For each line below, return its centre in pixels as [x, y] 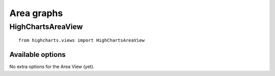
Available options [38, 55]
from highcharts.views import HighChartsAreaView [82, 41]
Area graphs [36, 13]
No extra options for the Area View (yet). [52, 67]
